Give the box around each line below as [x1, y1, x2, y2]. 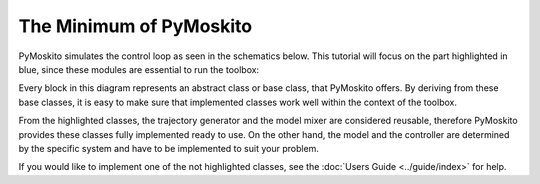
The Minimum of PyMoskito [18, 15, 253, 37]
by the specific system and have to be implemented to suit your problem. [18, 142, 320, 154]
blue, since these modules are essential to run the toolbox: [18, 63, 260, 75]
